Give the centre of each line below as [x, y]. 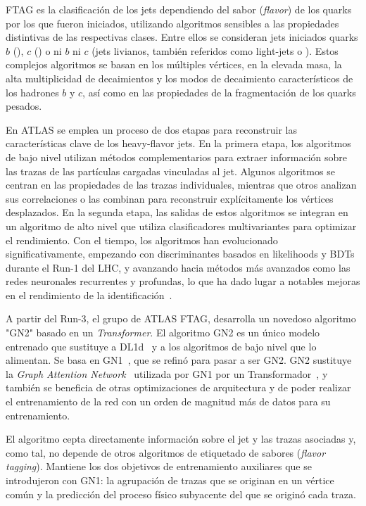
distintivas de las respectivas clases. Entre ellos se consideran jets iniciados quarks [182, 37]
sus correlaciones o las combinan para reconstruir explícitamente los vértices [170, 198]
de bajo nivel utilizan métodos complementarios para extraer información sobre [177, 157]
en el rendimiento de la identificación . [89, 295]
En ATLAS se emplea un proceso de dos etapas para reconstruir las [152, 129]
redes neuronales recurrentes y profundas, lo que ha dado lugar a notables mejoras [183, 281]
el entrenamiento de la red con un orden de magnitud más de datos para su [168, 401]
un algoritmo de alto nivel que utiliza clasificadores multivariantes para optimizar [181, 226]
